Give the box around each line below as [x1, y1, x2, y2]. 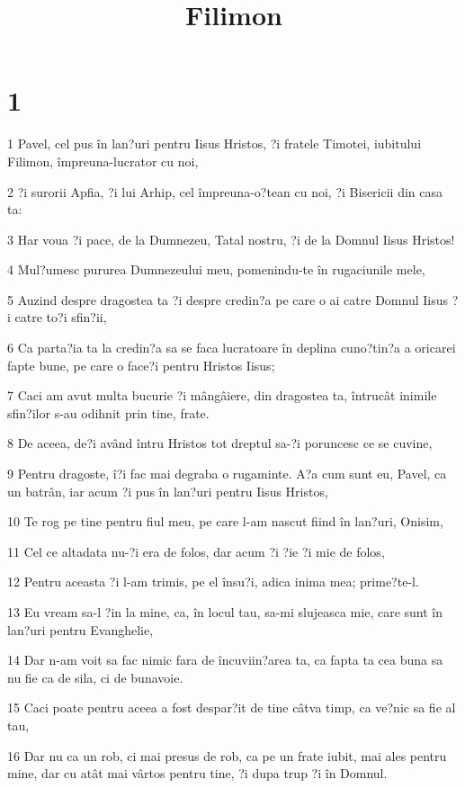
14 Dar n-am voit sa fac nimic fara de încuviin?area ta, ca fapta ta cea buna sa [7, 650, 443, 669]
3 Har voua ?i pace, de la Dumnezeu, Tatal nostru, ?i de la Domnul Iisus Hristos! [7, 229, 455, 248]
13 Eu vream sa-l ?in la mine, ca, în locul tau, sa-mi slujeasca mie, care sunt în [7, 603, 443, 621]
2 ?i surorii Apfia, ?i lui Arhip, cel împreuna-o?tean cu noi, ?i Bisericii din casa [7, 182, 443, 201]
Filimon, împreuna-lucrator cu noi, [7, 151, 199, 170]
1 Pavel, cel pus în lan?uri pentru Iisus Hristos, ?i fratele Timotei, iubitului [7, 134, 422, 153]
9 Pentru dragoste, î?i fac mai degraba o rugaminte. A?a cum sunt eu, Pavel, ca [7, 464, 447, 483]
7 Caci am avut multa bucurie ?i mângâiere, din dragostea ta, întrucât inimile [7, 386, 437, 405]
